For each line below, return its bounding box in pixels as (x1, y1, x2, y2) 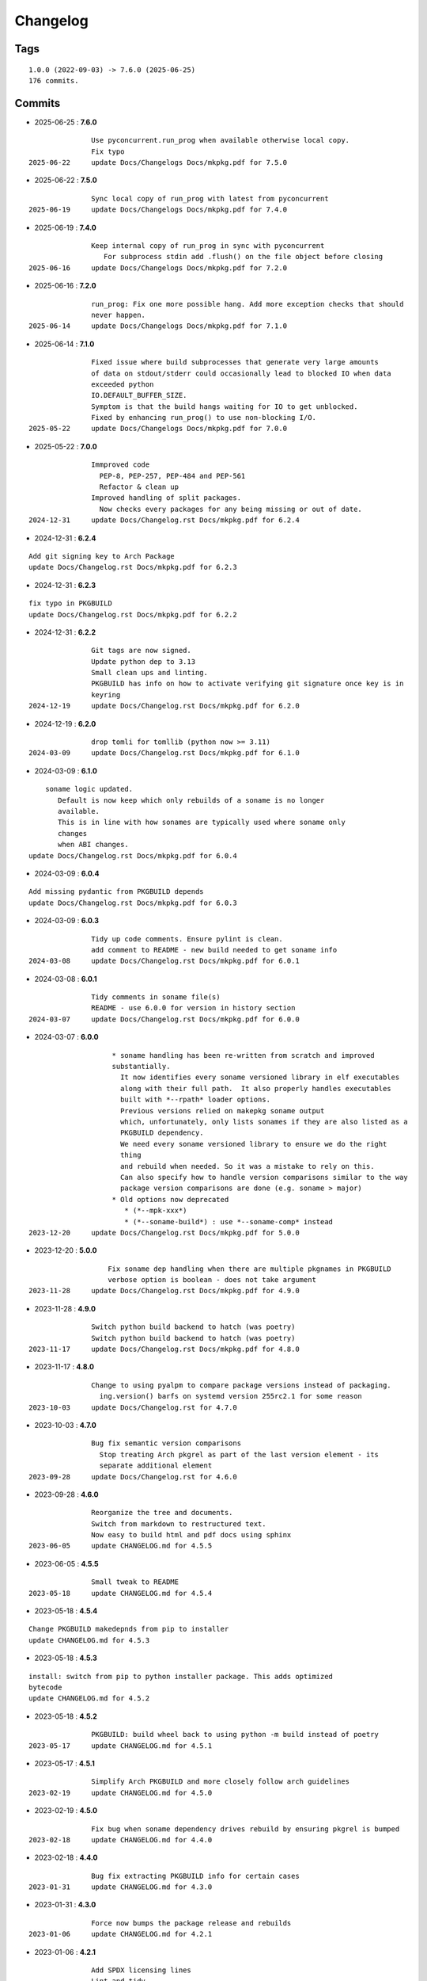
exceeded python (91, 380, 154, 388)
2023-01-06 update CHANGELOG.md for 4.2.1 (28, 1929, 213, 1939)
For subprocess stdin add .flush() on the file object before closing (103, 252, 384, 261)
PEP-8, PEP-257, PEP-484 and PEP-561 (99, 471, 246, 480)
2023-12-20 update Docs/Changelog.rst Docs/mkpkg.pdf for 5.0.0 (28, 1228, 300, 1237)
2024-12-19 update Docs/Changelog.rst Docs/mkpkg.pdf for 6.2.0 (28, 701, 300, 711)
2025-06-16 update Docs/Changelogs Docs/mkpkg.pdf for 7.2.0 (28, 263, 288, 273)
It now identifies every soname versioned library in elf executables (119, 1073, 400, 1082)
